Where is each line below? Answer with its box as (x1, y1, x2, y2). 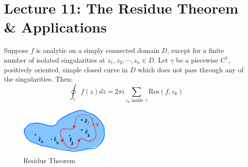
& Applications (4, 17, 107, 37)
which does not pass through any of (137, 64, 244, 74)
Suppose (4, 45, 29, 55)
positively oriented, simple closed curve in (4, 64, 128, 74)
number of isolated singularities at (4, 54, 105, 65)
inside (131, 98, 144, 103)
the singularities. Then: (4, 74, 73, 84)
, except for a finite (167, 45, 224, 55)
